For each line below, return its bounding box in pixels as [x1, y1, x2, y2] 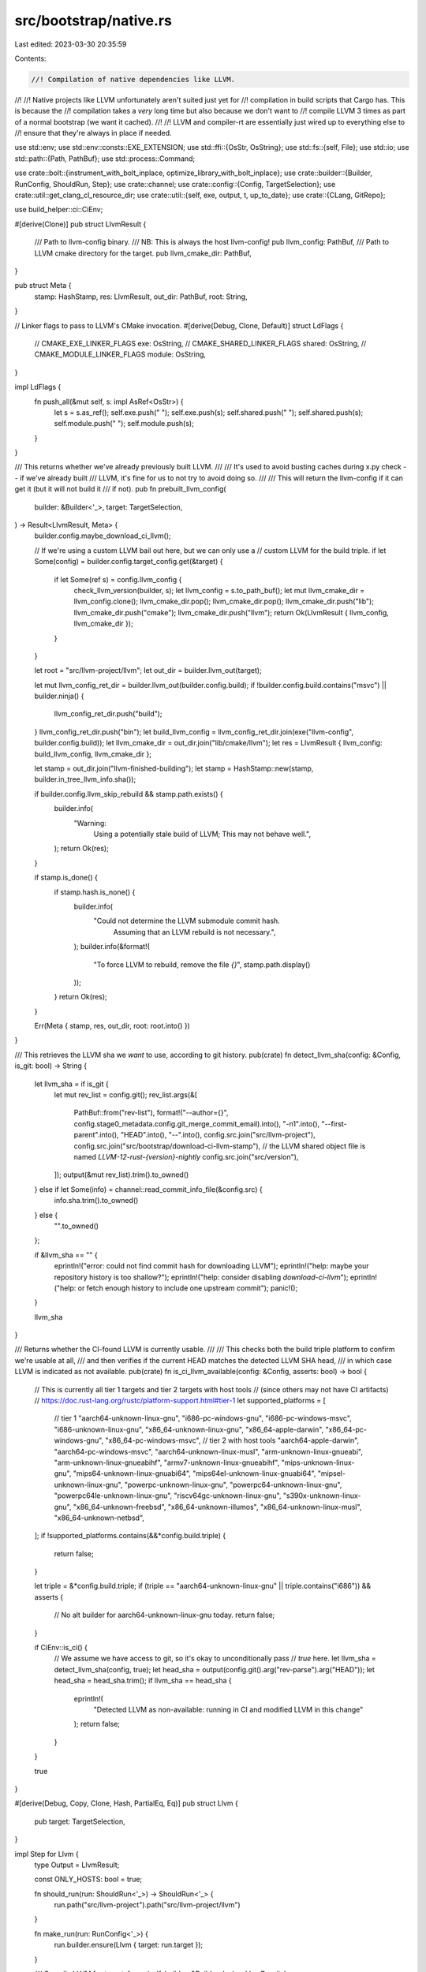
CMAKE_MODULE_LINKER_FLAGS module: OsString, [34, 349, 207, 359]
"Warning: [73, 818, 106, 827]
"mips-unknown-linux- [281, 1458, 355, 1467]
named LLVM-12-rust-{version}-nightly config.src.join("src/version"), [73, 1152, 299, 1161]
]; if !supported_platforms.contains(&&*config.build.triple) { [34, 1531, 226, 1541]
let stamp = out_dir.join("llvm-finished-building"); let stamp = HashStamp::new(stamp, [34, 764, 314, 773]
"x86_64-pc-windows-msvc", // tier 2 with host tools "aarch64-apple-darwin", [105, 1436, 359, 1445]
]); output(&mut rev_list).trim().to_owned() [54, 1170, 189, 1179]
